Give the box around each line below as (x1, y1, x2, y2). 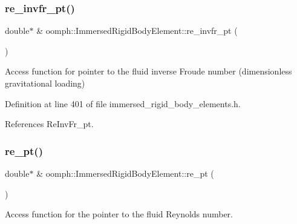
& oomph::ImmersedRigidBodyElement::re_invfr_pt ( (36, 24, 238, 37)
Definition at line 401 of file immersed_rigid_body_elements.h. (5, 97, 241, 110)
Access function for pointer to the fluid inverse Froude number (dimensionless (5, 65, 292, 77)
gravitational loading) (5, 77, 85, 89)
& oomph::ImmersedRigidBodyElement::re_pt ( (36, 167, 214, 179)
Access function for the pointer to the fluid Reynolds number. (5, 208, 233, 220)
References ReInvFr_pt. (5, 117, 94, 130)
